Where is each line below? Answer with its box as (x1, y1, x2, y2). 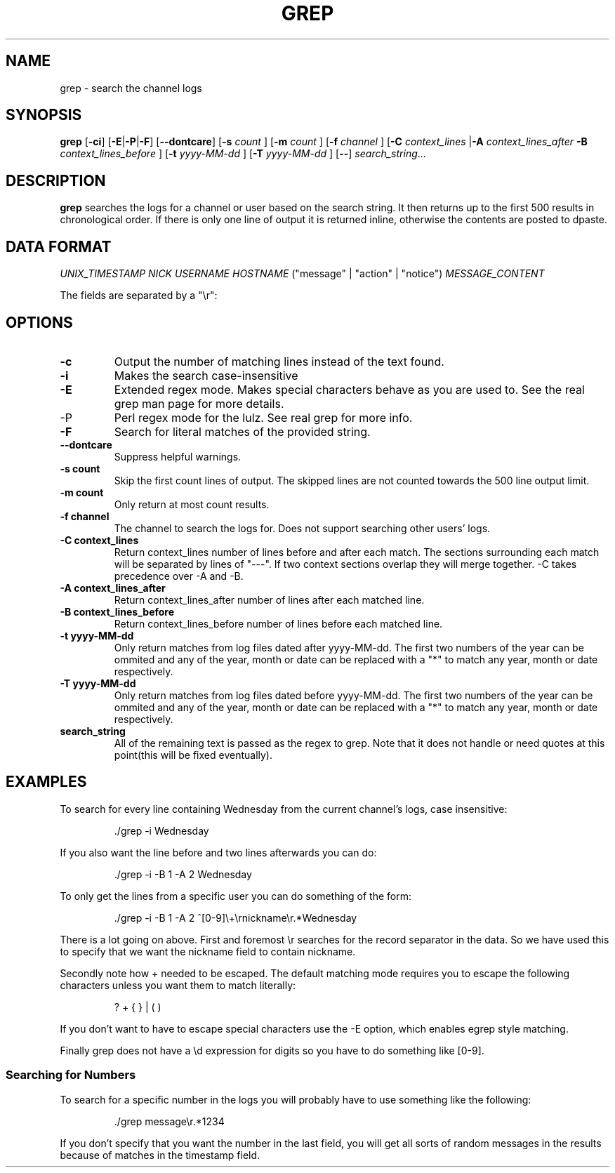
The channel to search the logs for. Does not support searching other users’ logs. (114, 522, 491, 534)
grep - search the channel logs (60, 81, 202, 94)
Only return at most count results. (114, 498, 270, 510)
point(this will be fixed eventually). (114, 748, 272, 761)
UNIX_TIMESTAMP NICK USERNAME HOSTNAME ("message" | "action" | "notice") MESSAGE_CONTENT (60, 267, 545, 280)
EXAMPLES (6, 773, 87, 791)
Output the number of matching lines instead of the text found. (114, 354, 444, 369)
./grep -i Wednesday (114, 824, 209, 837)
